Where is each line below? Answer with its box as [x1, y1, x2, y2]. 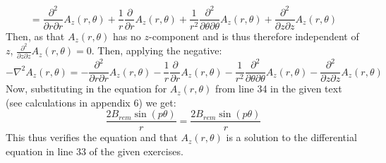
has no [113, 28, 141, 43]
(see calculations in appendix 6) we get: [6, 95, 176, 109]
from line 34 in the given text [215, 81, 342, 96]
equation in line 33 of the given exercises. [6, 143, 183, 158]
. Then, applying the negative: [91, 43, 222, 58]
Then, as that [6, 28, 65, 43]
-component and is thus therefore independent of [149, 28, 359, 43]
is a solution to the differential [226, 130, 357, 145]
